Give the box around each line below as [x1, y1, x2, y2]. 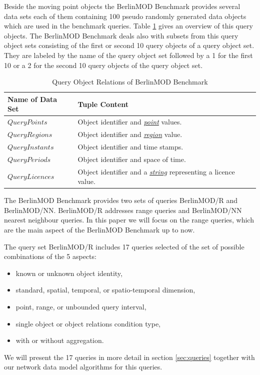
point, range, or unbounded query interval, [15, 301, 146, 311]
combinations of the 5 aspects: [4, 251, 96, 261]
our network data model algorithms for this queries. [4, 361, 162, 372]
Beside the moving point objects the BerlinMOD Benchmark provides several [4, 1, 240, 11]
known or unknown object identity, [15, 267, 122, 278]
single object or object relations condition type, [15, 318, 160, 328]
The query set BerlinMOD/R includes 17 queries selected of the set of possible [4, 241, 244, 251]
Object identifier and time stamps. [77, 141, 183, 151]
